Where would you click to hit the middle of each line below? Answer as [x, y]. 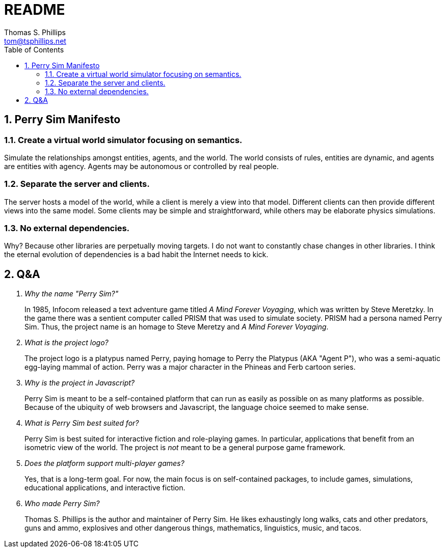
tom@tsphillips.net [35, 41]
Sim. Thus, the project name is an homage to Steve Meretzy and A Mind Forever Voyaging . [177, 327]
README [35, 10]
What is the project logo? [67, 343]
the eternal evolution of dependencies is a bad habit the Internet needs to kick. [136, 255]
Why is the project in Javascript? [80, 383]
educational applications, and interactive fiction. [105, 488]
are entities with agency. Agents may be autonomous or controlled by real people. [141, 166]
